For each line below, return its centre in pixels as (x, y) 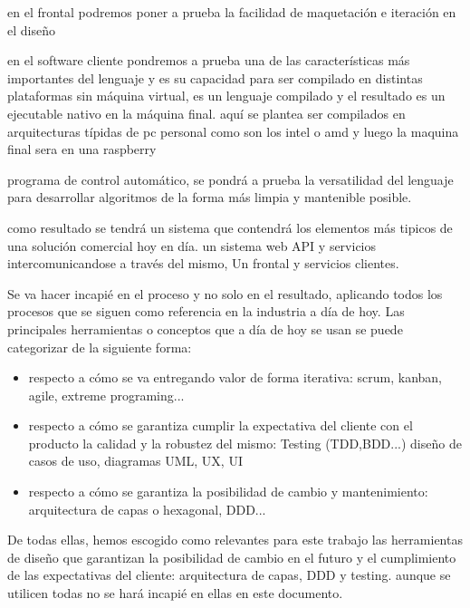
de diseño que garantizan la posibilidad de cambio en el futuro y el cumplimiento (232, 557)
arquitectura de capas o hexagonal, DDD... (147, 509)
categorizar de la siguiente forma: (100, 347)
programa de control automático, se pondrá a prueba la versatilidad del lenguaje (230, 179)
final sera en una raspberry (82, 149)
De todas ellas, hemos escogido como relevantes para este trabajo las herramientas (235, 540)
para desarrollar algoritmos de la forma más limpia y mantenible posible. (210, 197)
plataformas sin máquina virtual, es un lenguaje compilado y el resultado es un (226, 96)
